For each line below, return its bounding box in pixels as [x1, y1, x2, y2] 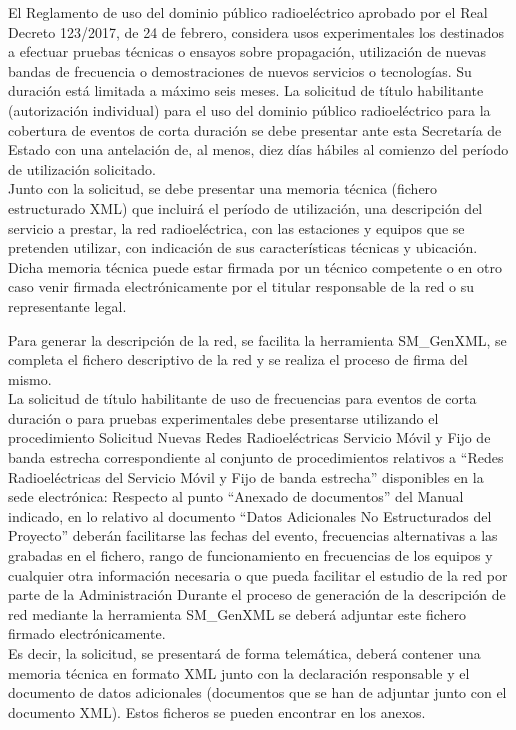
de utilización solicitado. [8, 158, 156, 179]
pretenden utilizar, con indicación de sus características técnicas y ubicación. [8, 237, 478, 258]
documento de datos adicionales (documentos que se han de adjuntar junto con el [8, 682, 507, 703]
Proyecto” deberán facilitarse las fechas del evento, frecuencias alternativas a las [8, 525, 498, 546]
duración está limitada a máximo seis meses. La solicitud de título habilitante [8, 80, 484, 101]
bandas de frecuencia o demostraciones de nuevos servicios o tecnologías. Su [8, 60, 472, 81]
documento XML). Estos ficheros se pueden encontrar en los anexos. [8, 701, 426, 722]
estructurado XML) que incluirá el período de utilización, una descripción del [8, 197, 483, 218]
